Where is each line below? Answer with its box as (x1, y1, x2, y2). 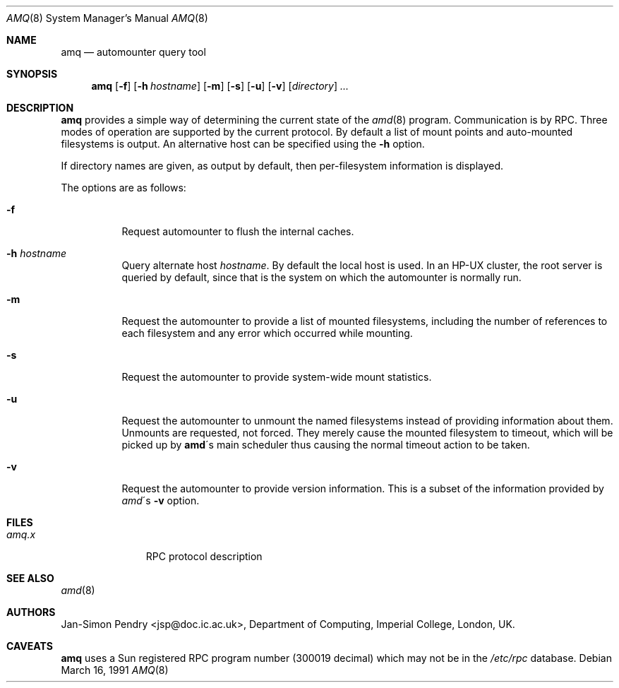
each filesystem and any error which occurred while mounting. (121, 327, 413, 339)
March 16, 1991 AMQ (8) (61, 664, 169, 676)
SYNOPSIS (6, 68, 58, 80)
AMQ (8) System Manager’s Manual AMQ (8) (6, 12, 208, 24)
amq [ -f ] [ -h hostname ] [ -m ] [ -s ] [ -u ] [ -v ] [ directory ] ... (91, 80, 349, 92)
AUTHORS (6, 606, 56, 618)
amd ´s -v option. (121, 494, 200, 506)
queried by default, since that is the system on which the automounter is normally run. (121, 271, 522, 283)
